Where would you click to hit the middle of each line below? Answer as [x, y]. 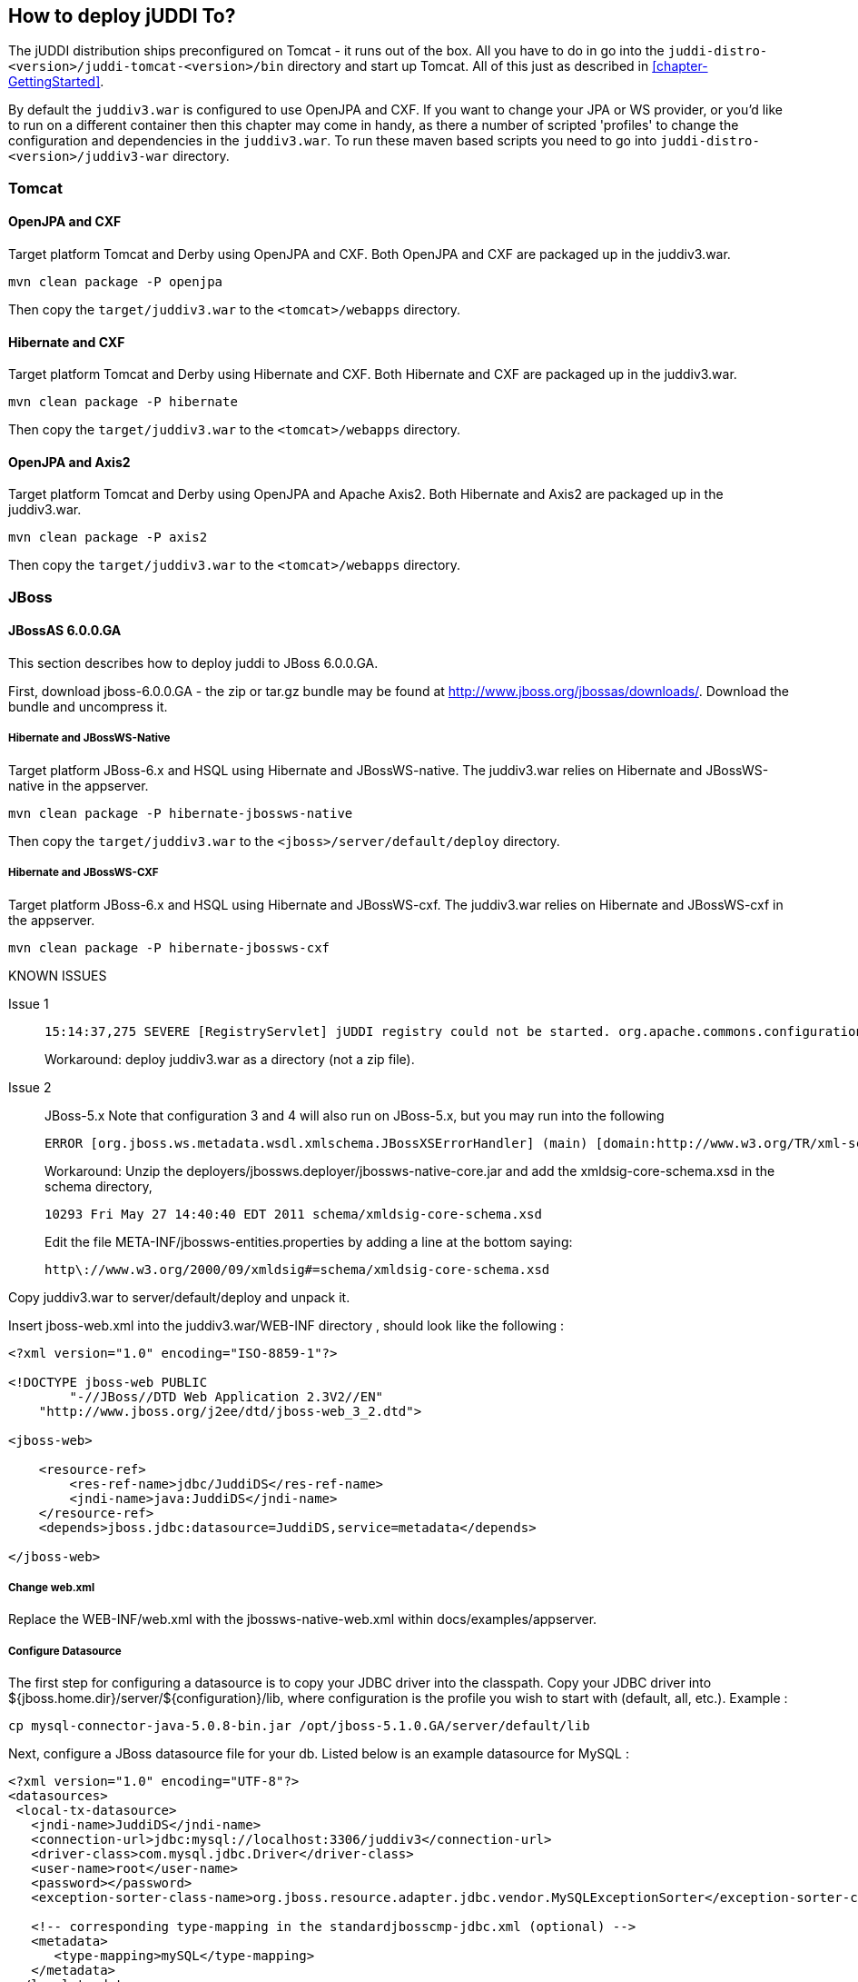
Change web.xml [52, 1588]
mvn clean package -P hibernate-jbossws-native [181, 813]
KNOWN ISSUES [58, 975]
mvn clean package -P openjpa [116, 282]
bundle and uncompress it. [88, 707]
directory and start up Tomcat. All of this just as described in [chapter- [498, 66]
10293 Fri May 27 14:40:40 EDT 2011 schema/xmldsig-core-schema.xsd [293, 1214]
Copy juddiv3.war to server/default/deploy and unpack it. [179, 1297]
